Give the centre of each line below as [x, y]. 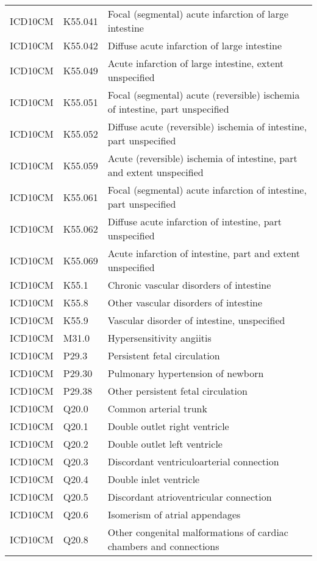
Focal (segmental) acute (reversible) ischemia [204, 95]
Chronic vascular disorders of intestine [189, 285]
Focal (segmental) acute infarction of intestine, [207, 190]
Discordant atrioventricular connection [190, 497]
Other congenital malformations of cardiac [198, 532]
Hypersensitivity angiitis [159, 338]
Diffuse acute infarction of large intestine [195, 45]
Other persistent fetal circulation [177, 391]
